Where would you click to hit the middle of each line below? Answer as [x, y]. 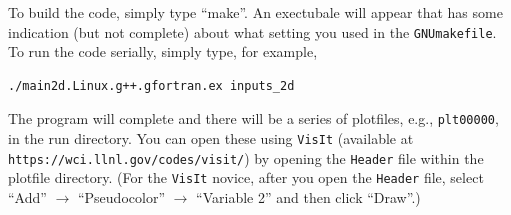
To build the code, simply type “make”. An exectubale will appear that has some [255, 12]
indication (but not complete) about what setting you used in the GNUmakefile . [252, 31]
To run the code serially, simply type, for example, [163, 51]
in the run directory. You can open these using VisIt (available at [211, 138]
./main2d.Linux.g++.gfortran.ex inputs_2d [151, 85]
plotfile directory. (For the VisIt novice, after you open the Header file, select [246, 177]
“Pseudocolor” [121, 197]
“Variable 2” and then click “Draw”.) [308, 197]
